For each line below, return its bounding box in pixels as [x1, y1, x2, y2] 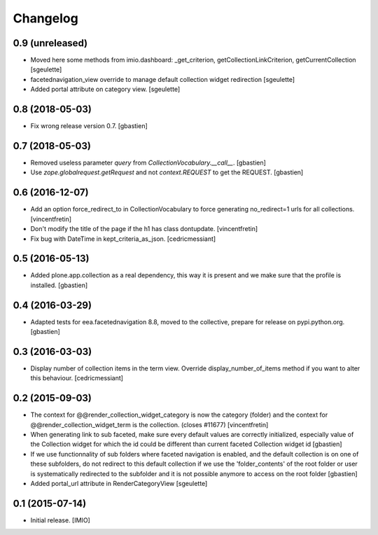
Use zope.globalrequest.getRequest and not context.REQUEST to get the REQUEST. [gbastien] [30, 168, 304, 176]
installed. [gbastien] [30, 281, 88, 289]
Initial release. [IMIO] [30, 515, 90, 524]
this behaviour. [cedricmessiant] [30, 374, 124, 382]
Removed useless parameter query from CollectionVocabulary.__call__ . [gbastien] [30, 158, 266, 167]
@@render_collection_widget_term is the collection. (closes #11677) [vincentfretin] [30, 420, 269, 429]
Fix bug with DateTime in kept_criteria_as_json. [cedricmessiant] [30, 235, 216, 243]
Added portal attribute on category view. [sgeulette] [30, 85, 181, 94]
